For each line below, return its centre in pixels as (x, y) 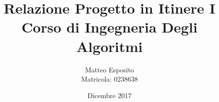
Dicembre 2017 (109, 95)
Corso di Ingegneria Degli (109, 27)
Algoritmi (109, 46)
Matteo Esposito (109, 69)
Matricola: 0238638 (109, 79)
